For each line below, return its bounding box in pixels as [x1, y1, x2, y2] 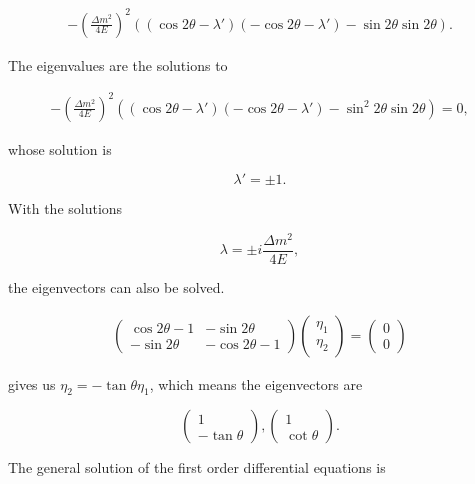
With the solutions [8, 198, 123, 219]
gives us [8, 373, 56, 394]
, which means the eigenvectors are [149, 373, 363, 394]
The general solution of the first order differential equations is [8, 457, 386, 478]
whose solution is [8, 138, 112, 159]
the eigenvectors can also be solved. [8, 276, 225, 297]
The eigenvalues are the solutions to [8, 54, 228, 75]
